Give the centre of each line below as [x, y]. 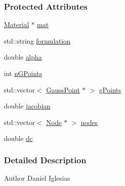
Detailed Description [45, 160]
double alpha [23, 57]
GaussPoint [63, 89]
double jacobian [27, 106]
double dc [18, 138]
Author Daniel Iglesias [37, 178]
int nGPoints [23, 73]
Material [16, 24]
